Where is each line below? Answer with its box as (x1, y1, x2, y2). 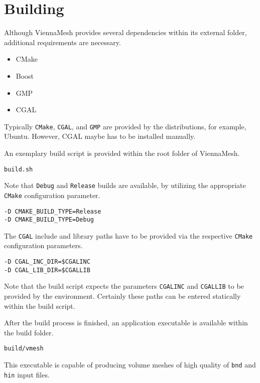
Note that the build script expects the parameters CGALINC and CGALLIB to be (4, 281, 244, 291)
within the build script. (4, 300, 75, 311)
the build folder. (4, 327, 54, 337)
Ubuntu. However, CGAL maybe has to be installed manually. (4, 131, 196, 141)
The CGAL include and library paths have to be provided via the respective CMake (4, 230, 253, 241)
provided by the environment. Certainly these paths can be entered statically (4, 291, 241, 301)
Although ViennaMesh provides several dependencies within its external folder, (4, 27, 247, 38)
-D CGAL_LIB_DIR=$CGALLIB (4, 266, 90, 274)
